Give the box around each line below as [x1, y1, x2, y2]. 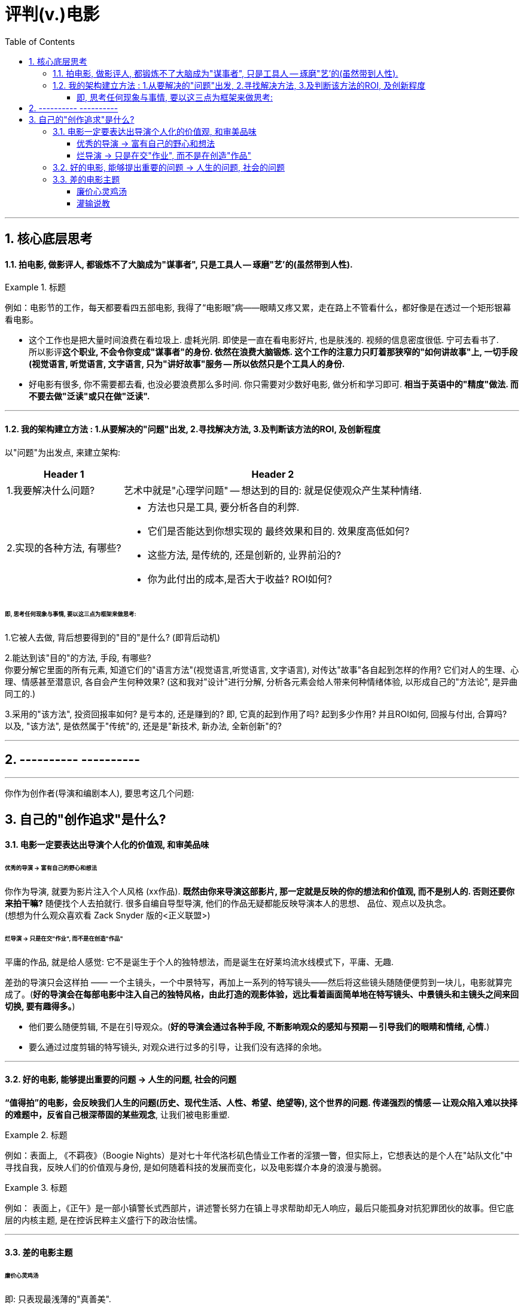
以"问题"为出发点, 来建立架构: [5, 447, 121, 457]
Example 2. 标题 [5, 1129, 68, 1140]
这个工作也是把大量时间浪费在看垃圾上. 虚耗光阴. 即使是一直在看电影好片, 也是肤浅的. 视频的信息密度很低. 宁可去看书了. [29, 335, 499, 345]
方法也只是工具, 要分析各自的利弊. [147, 501, 300, 513]
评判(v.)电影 [5, 4, 100, 25]
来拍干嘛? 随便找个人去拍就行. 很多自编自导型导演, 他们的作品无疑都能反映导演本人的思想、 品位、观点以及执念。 [5, 897, 451, 908]
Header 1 [43, 468, 84, 480]
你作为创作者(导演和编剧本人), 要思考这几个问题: [5, 788, 194, 799]
